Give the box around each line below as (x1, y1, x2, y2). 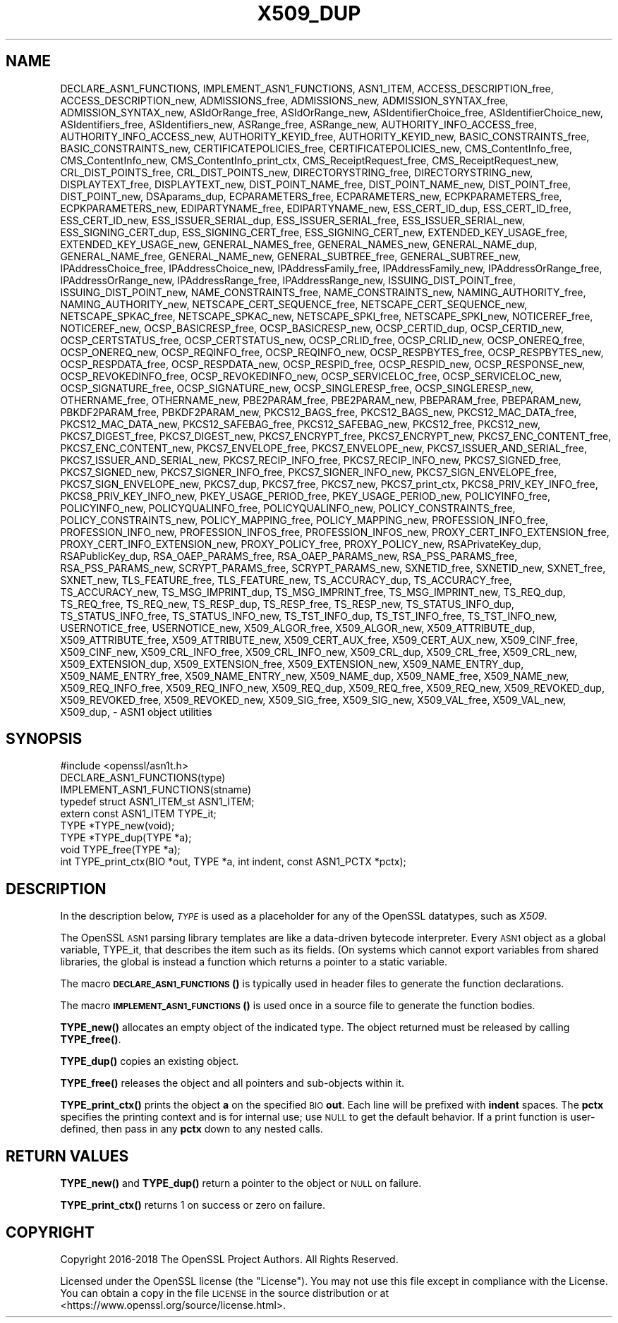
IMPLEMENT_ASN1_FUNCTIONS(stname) (60, 784, 252, 796)
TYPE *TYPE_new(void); (60, 819, 175, 832)
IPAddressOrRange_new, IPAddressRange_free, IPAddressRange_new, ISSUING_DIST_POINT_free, (60, 274, 516, 286)
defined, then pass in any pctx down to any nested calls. (60, 1123, 323, 1135)
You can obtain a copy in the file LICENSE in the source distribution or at (60, 1286, 389, 1299)
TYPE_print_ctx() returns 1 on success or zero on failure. (60, 1199, 325, 1212)
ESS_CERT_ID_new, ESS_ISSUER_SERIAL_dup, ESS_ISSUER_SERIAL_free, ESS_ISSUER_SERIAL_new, (60, 214, 526, 226)
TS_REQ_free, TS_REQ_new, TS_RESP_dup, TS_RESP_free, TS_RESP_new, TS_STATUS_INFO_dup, (60, 597, 514, 610)
